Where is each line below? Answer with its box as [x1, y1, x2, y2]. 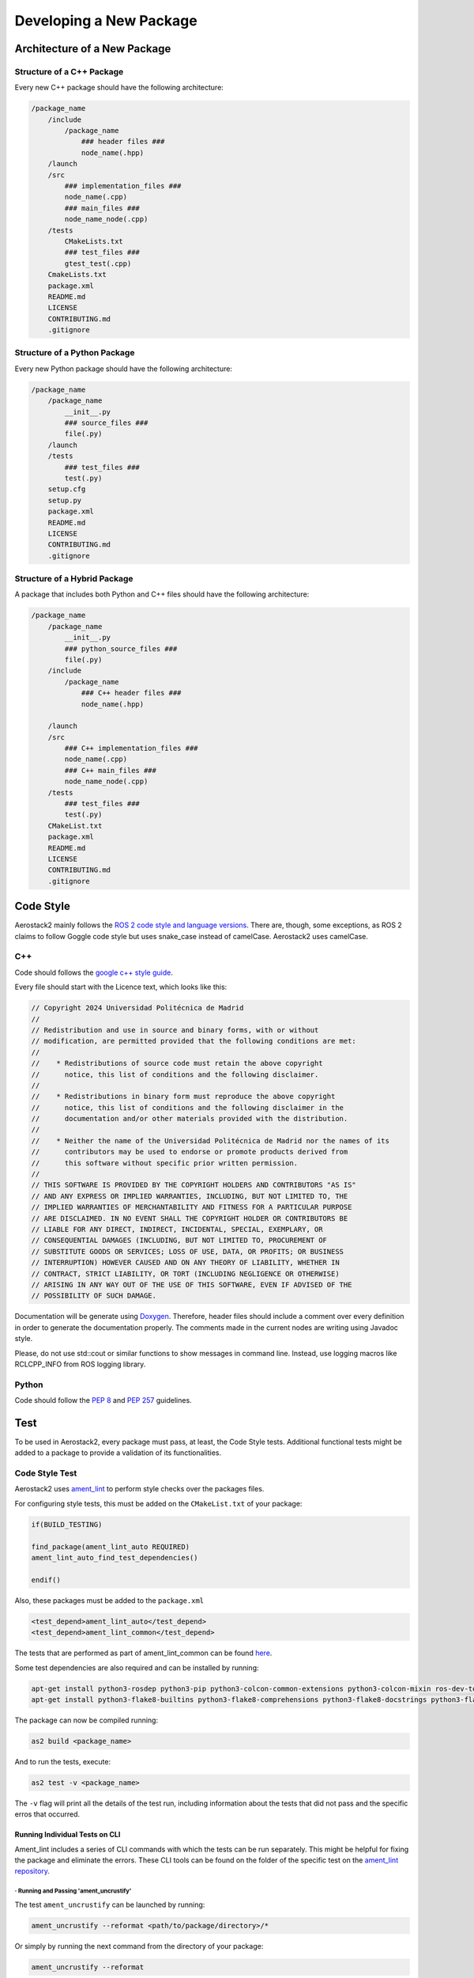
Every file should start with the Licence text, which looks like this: [14, 982, 228, 992]
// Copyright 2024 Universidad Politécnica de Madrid [31, 1003, 244, 1013]
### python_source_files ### [64, 644, 178, 653]
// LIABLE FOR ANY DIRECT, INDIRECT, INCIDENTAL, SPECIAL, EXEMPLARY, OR [31, 1225, 323, 1233]
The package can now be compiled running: [14, 1715, 158, 1725]
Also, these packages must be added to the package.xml [14, 1595, 205, 1605]
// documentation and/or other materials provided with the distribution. [31, 1114, 348, 1124]
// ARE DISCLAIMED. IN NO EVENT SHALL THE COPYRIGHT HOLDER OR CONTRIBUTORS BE [31, 1214, 348, 1222]
